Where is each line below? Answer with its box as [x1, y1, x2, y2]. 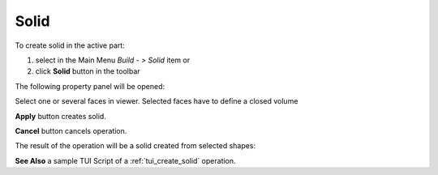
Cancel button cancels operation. [15, 126, 127, 135]
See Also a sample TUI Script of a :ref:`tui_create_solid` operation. [15, 156, 236, 165]
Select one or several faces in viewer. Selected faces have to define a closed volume [15, 96, 298, 106]
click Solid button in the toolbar [35, 66, 141, 76]
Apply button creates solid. [15, 111, 107, 121]
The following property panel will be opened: [15, 81, 165, 91]
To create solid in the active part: [15, 41, 125, 50]
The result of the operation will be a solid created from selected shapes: [15, 141, 255, 151]
